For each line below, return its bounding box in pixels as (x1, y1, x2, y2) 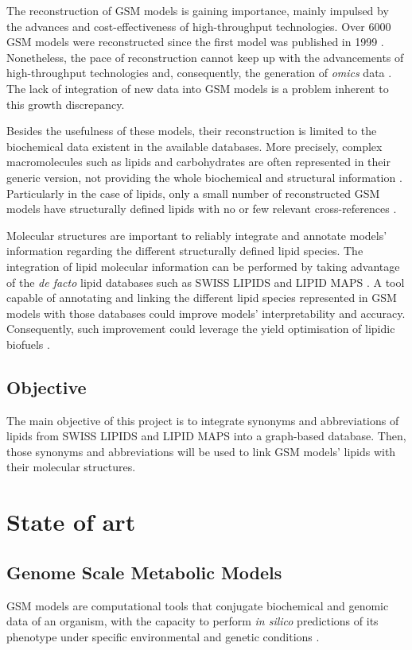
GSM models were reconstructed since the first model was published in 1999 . (6, 33, 384, 50)
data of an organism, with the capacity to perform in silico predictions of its (6, 613, 379, 629)
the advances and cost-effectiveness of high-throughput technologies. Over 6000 (6, 17, 391, 34)
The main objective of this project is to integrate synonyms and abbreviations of (6, 412, 399, 428)
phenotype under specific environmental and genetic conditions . (6, 628, 320, 644)
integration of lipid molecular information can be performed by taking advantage (6, 257, 400, 274)
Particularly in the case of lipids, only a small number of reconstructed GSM (6, 184, 380, 201)
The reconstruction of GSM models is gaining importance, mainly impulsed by (6, 2, 389, 18)
